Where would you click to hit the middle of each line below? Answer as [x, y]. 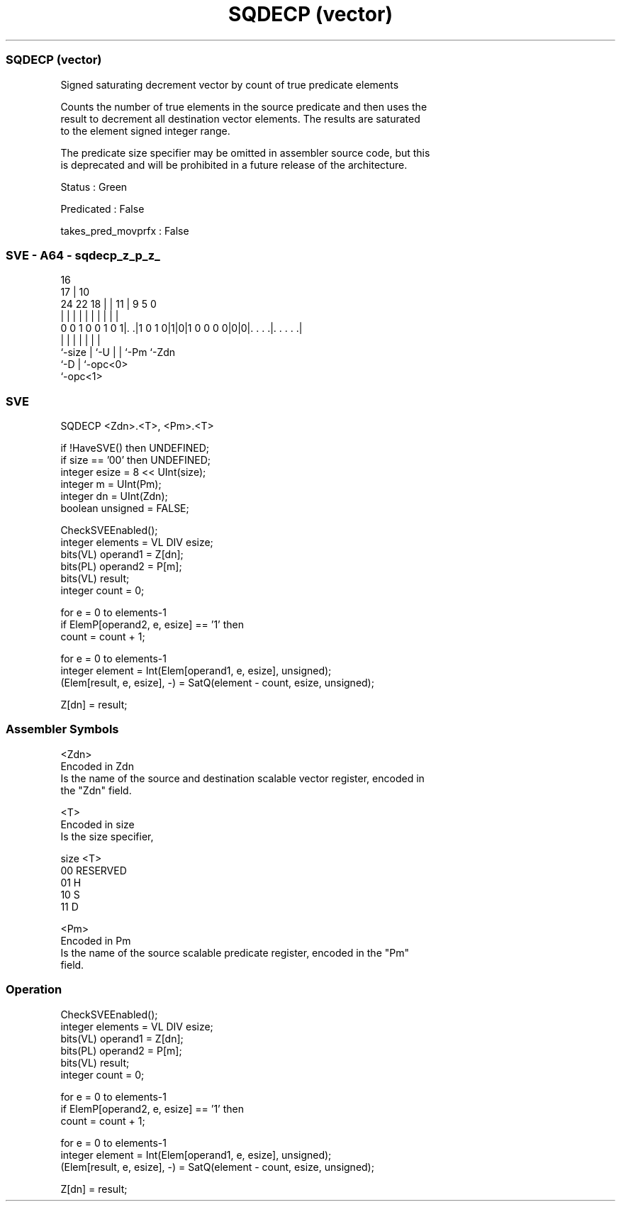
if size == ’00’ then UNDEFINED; [136, 460]
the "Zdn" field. [96, 790]
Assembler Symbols [62, 729]
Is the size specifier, [107, 836]
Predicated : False [102, 208]
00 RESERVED [94, 870]
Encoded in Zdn [97, 766]
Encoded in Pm [96, 940]
